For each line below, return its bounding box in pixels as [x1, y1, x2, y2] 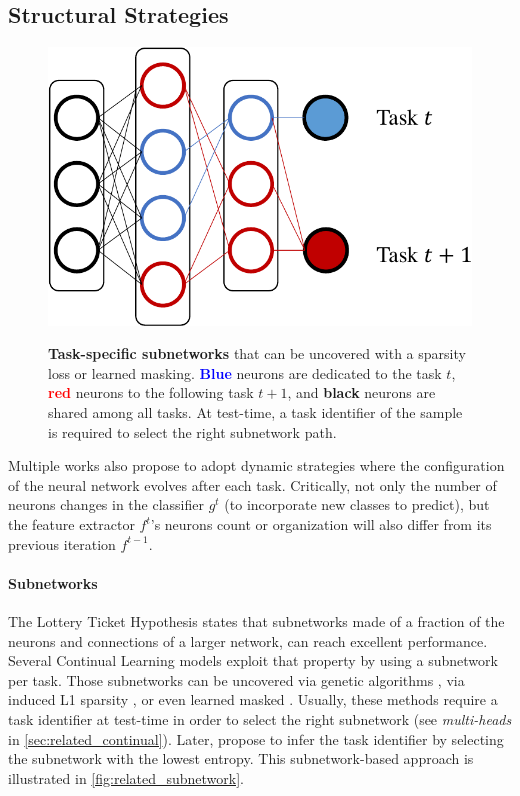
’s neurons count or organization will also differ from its [150, 514, 492, 535]
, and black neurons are [287, 382, 436, 403]
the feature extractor [8, 514, 135, 535]
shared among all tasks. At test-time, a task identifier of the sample [48, 402, 463, 423]
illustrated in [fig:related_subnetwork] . [8, 767, 245, 788]
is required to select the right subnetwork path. [48, 421, 337, 442]
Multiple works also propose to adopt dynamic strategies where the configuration [8, 455, 505, 476]
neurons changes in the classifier [8, 494, 204, 515]
